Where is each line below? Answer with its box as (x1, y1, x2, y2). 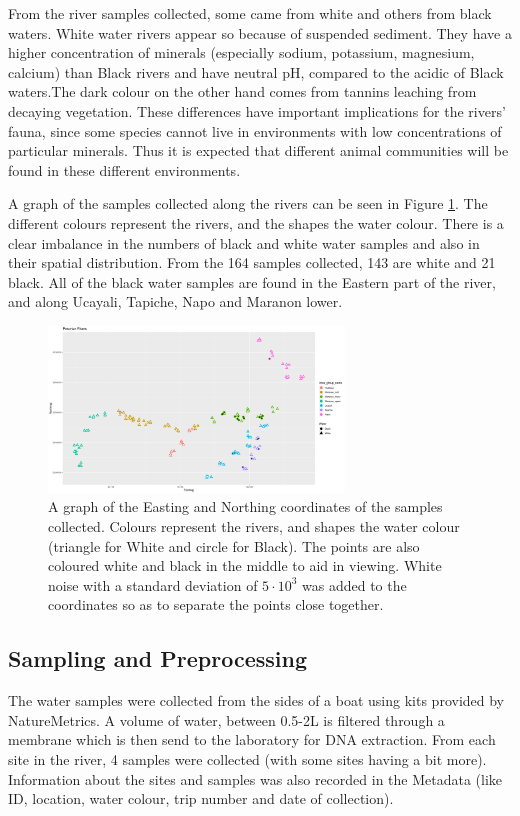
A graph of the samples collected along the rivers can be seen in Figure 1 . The (8, 193, 488, 214)
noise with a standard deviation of (48, 574, 258, 595)
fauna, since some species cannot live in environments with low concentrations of (8, 120, 502, 141)
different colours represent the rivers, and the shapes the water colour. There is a (8, 212, 504, 233)
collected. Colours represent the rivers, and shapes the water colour (48, 516, 460, 537)
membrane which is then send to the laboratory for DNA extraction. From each (8, 729, 496, 750)
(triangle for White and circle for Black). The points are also (48, 535, 420, 556)
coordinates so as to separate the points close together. (48, 594, 384, 615)
